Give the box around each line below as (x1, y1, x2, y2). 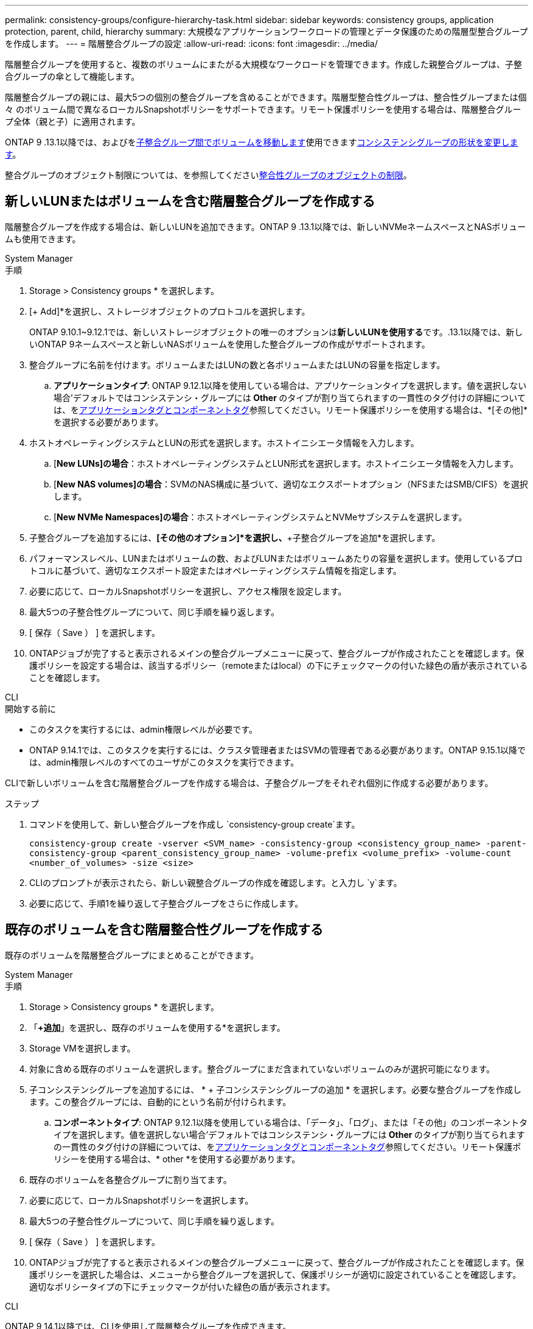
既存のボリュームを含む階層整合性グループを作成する (5, 922, 324, 938)
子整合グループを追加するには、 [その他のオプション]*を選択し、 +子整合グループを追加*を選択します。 (29, 532, 441, 543)
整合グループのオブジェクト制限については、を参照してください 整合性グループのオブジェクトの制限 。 (5, 170, 412, 180)
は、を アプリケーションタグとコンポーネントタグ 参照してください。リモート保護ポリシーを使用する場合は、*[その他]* (54, 404, 528, 415)
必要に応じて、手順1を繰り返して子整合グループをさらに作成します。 (29, 898, 304, 909)
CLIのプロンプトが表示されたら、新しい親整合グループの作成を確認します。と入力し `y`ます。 (29, 877, 402, 888)
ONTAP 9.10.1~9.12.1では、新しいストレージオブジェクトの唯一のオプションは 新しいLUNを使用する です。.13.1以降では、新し (29, 326, 523, 337)
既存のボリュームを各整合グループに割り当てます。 (29, 1174, 232, 1185)
